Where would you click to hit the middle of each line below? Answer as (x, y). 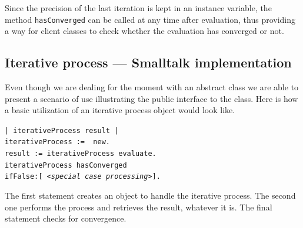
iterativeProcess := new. (57, 142)
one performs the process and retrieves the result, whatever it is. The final (139, 207)
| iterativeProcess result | (62, 130)
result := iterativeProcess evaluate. (81, 154)
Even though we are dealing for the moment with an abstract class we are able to (152, 87)
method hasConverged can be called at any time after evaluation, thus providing (150, 19)
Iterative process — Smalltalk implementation (148, 62)
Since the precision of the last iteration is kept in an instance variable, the (138, 8)
